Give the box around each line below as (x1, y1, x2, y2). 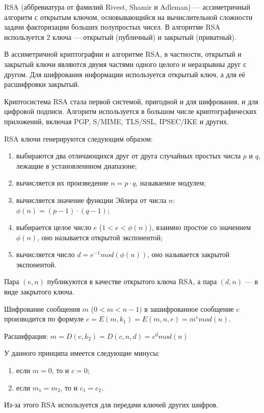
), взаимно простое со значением (149, 222, 251, 233)
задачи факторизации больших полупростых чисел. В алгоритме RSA (4, 21, 221, 32)
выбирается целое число (16, 222, 91, 233)
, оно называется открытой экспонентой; (37, 232, 163, 242)
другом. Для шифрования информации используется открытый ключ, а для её (4, 68, 246, 79)
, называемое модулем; (136, 177, 206, 188)
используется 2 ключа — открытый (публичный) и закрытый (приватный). (4, 31, 236, 42)
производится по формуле (4, 313, 84, 324)
